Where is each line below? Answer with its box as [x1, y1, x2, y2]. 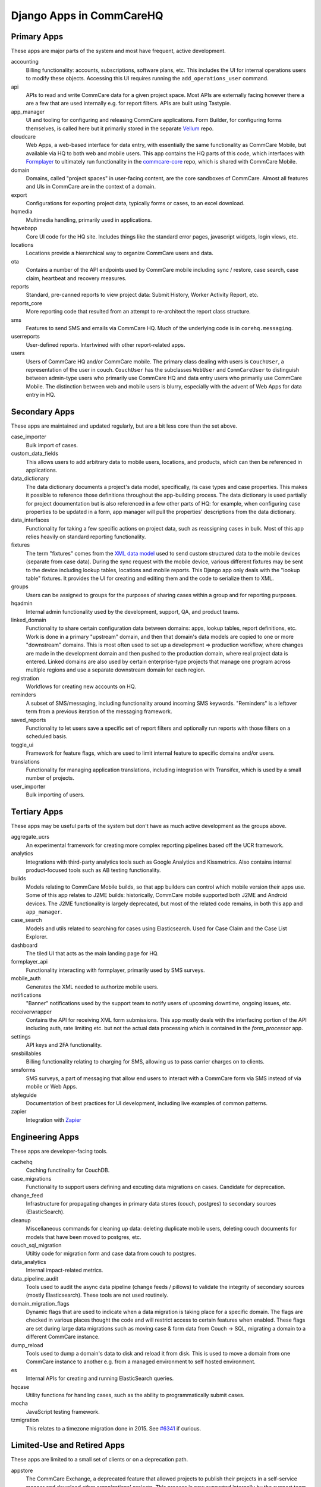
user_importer [11, 783, 46, 790]
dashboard [11, 942, 38, 949]
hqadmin [11, 600, 33, 607]
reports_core [11, 299, 43, 306]
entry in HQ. [26, 391, 56, 399]
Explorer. [26, 933, 48, 940]
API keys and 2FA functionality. [26, 1041, 102, 1049]
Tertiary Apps [11, 807, 64, 817]
